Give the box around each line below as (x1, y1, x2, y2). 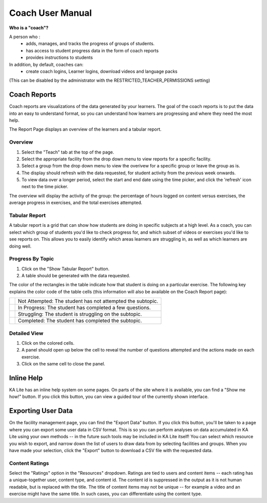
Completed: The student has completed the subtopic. (18, 317, 142, 324)
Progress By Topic (9, 255, 54, 262)
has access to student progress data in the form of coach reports (26, 48, 159, 53)
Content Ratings (9, 459, 49, 466)
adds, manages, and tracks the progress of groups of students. (26, 41, 155, 47)
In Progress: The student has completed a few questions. (18, 304, 151, 311)
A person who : (9, 34, 41, 40)
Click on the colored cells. (21, 340, 75, 346)
